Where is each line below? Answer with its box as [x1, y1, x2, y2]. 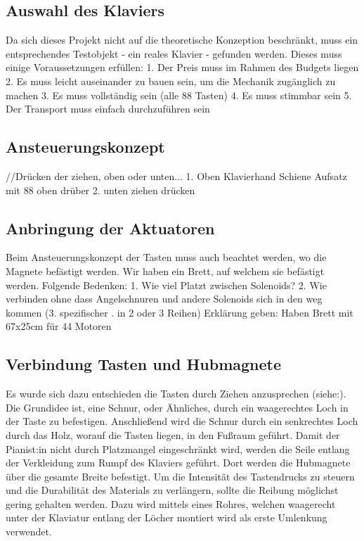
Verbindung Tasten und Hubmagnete [6, 353, 282, 375]
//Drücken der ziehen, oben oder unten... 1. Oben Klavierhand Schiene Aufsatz [6, 168, 347, 183]
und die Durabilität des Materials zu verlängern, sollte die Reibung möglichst [6, 483, 339, 497]
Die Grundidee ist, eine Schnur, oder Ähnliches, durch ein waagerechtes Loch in [6, 400, 349, 414]
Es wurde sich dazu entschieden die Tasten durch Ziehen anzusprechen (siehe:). [6, 386, 346, 401]
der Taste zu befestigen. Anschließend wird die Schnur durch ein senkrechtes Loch [6, 414, 358, 428]
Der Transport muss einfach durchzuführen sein [6, 101, 210, 116]
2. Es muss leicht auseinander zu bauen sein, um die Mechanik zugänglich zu [6, 73, 336, 88]
